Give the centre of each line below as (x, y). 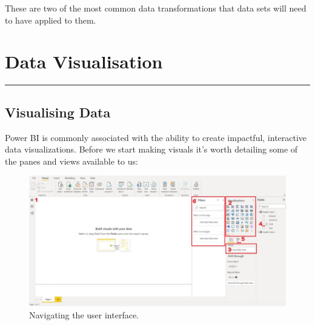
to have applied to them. (51, 20)
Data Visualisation (84, 61)
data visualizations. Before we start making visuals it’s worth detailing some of (151, 149)
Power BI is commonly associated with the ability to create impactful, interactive (156, 137)
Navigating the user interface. (84, 315)
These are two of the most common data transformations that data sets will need (156, 8)
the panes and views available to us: (71, 161)
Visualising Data (58, 112)
